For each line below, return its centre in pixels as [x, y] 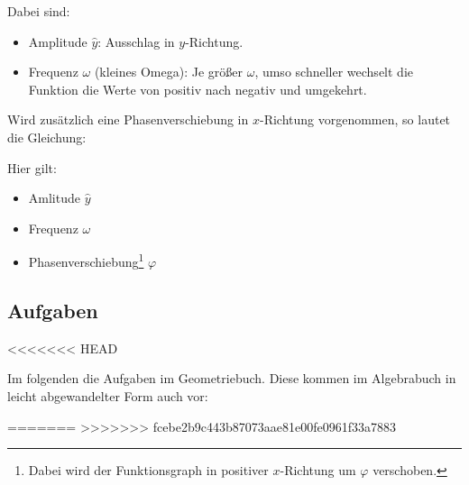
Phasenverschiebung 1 [86, 260]
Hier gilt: [32, 167]
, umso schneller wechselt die [334, 72]
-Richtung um [318, 470]
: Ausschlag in [136, 41]
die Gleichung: [47, 137]
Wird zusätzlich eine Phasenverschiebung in [128, 119]
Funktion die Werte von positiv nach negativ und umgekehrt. [198, 89]
